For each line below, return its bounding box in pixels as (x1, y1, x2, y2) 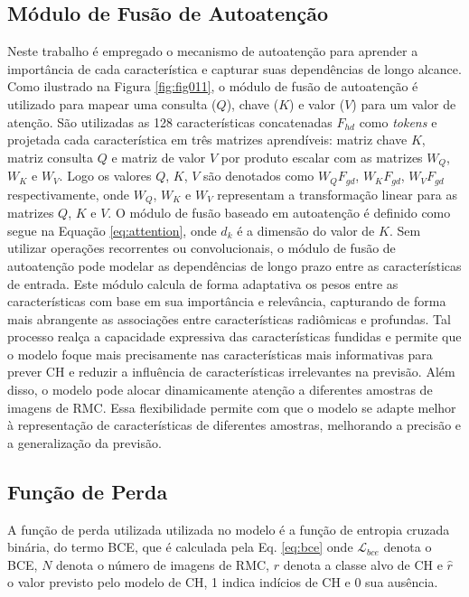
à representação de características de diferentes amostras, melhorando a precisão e (7, 415, 462, 434)
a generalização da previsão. (7, 433, 162, 452)
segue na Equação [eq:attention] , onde (7, 220, 217, 239)
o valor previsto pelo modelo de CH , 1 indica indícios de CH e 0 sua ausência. (7, 573, 438, 592)
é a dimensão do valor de (237, 220, 375, 239)
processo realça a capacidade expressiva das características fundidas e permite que (7, 327, 462, 346)
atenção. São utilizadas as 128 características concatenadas (7, 112, 333, 131)
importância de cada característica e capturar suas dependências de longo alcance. (7, 59, 462, 78)
